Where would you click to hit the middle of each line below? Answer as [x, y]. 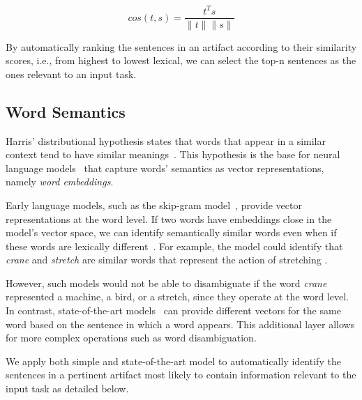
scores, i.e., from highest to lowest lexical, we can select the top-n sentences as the [181, 60]
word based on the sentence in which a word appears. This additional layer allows [180, 324]
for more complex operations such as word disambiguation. [131, 338]
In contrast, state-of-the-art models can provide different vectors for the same [173, 310]
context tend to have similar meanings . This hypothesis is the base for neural [173, 154]
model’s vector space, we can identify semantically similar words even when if [171, 232]
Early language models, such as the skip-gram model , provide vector [154, 205]
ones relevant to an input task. [71, 74]
